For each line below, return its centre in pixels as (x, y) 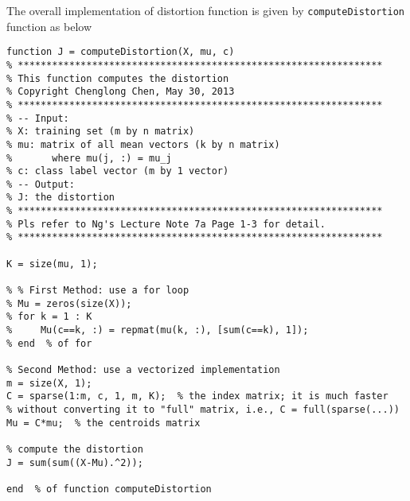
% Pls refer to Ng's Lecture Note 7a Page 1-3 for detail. (166, 224)
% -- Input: (38, 118)
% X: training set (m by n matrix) (101, 132)
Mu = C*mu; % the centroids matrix (103, 423)
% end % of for (49, 343)
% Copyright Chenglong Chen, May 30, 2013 (121, 92)
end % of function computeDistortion (109, 489)
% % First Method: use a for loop (98, 291)
